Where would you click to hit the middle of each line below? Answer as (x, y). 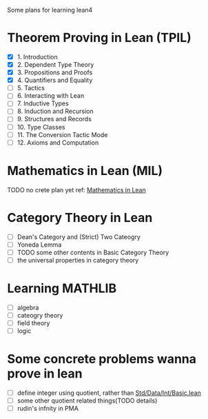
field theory (33, 323)
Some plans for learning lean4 (50, 10)
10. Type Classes (41, 127)
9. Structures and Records (54, 119)
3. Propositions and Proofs (55, 72)
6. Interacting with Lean (51, 96)
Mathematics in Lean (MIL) (85, 171)
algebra (28, 307)
